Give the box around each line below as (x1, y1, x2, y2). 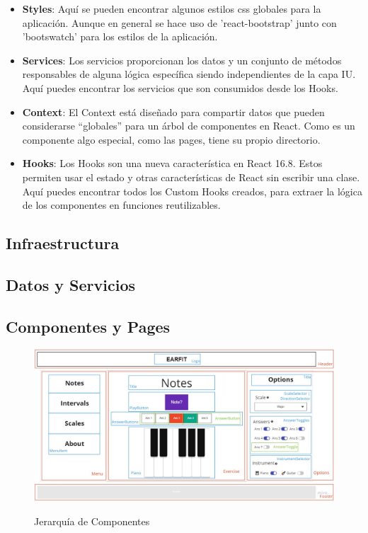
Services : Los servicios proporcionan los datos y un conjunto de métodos (22, 52, 342, 67)
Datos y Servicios (6, 273, 136, 295)
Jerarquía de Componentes (34, 513, 150, 528)
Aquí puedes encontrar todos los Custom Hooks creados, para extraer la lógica (22, 183, 362, 198)
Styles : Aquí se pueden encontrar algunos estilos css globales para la (22, 1, 321, 16)
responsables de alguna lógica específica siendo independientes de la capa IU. (22, 67, 356, 81)
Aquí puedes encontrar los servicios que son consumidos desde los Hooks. (22, 80, 338, 95)
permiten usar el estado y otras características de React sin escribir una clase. (22, 169, 360, 184)
